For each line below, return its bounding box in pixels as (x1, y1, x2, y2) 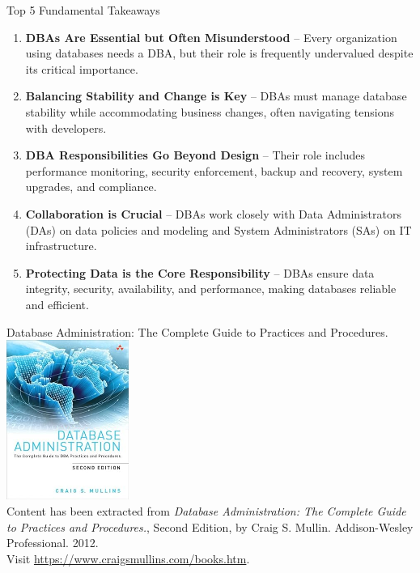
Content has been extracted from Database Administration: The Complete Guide (6, 503, 406, 519)
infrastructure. (25, 237, 97, 254)
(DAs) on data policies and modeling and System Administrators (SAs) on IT (25, 221, 412, 238)
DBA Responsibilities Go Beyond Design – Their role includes (25, 146, 365, 163)
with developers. (25, 119, 107, 136)
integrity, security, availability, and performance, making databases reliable (25, 280, 397, 297)
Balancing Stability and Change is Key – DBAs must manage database (25, 87, 407, 104)
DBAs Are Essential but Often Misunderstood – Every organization (25, 28, 397, 45)
